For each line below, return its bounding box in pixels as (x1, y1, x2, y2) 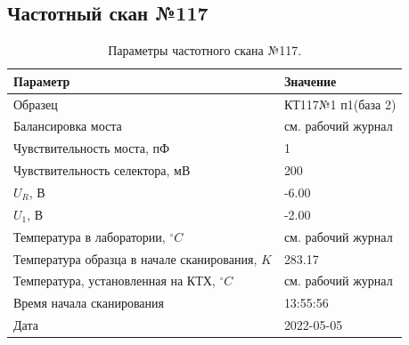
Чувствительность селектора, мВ (13, 161, 191, 180)
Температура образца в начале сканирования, (13, 249, 258, 268)
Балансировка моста (13, 116, 122, 135)
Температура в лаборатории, (13, 227, 166, 245)
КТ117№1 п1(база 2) (283, 94, 397, 113)
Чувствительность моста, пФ (13, 139, 170, 157)
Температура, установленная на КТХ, (13, 271, 216, 290)
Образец (13, 94, 58, 113)
